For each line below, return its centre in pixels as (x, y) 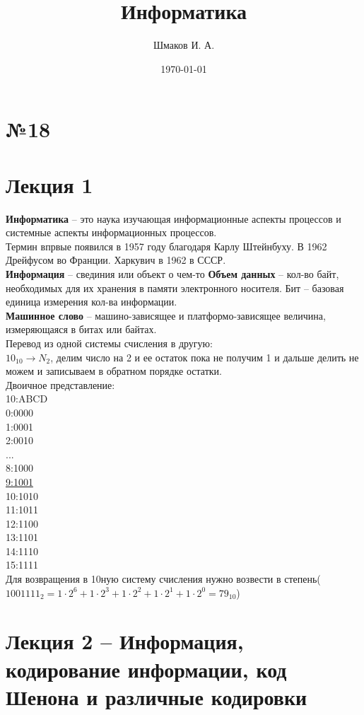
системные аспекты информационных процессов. (111, 232)
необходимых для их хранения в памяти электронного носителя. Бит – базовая (175, 287)
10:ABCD (27, 399)
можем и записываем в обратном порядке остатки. (114, 371)
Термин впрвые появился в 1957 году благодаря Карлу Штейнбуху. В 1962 (166, 246)
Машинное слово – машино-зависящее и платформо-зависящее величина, (166, 315)
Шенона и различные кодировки (157, 696)
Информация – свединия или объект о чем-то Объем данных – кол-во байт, (172, 274)
